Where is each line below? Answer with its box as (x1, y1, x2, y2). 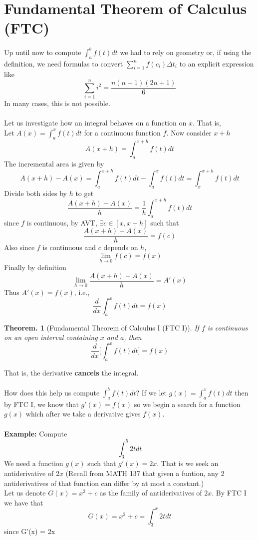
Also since (4, 242, 35, 252)
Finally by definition (4, 262, 66, 272)
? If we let (136, 387, 167, 397)
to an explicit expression (179, 58, 254, 68)
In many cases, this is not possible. (4, 98, 110, 108)
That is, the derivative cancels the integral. (4, 367, 139, 378)
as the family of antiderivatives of (99, 487, 202, 498)
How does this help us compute (4, 387, 100, 397)
